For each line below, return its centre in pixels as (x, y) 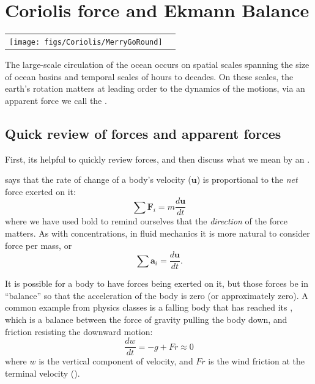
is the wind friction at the (256, 361)
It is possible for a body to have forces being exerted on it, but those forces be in (157, 283)
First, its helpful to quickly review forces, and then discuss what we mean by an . (157, 159)
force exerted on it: (40, 191)
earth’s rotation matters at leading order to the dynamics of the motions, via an (155, 88)
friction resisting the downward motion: (79, 331)
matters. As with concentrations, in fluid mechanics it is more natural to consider (157, 233)
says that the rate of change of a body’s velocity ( (98, 179)
